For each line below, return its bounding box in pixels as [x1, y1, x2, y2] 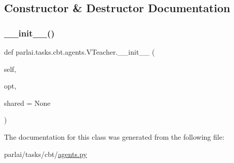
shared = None [4, 97, 51, 108]
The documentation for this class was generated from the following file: [4, 131, 224, 142]
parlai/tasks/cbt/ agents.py [4, 148, 87, 159]
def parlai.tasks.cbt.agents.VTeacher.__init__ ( [4, 47, 155, 57]
